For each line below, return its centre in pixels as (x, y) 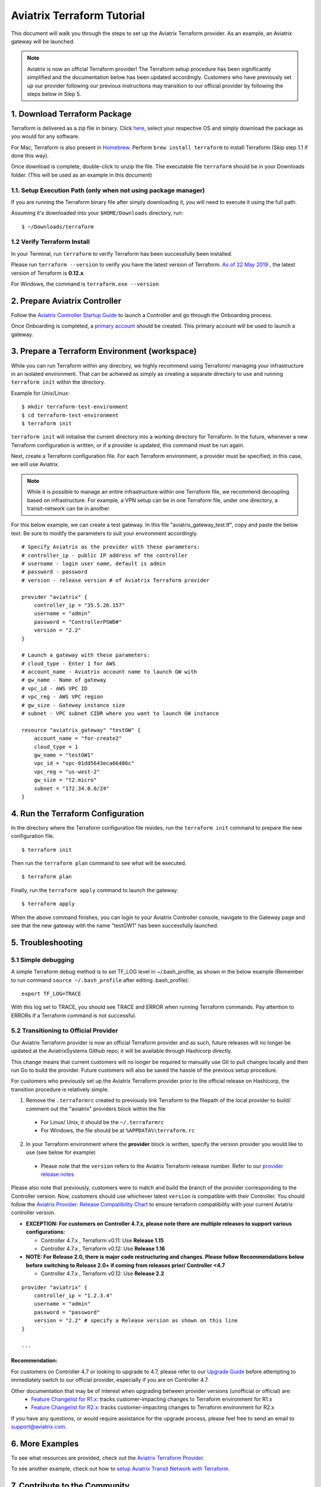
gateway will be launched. (43, 41)
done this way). (30, 155)
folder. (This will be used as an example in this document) (82, 175)
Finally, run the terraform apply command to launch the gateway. (95, 890)
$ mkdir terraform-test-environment (75, 407)
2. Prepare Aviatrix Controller (66, 301)
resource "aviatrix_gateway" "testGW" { (81, 730)
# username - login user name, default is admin (94, 564)
